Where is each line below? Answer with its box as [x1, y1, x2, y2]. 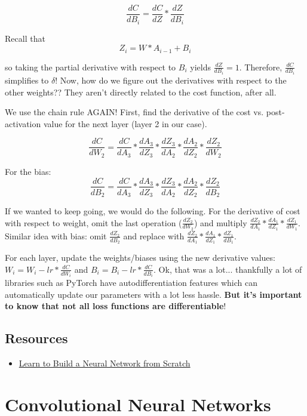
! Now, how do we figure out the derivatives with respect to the [55, 74, 287, 87]
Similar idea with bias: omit [5, 229, 107, 242]
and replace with [123, 229, 185, 242]
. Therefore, [239, 60, 283, 73]
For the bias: [5, 165, 51, 177]
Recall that [5, 32, 45, 44]
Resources [5, 329, 68, 347]
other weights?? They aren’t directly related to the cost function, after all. [5, 85, 277, 98]
